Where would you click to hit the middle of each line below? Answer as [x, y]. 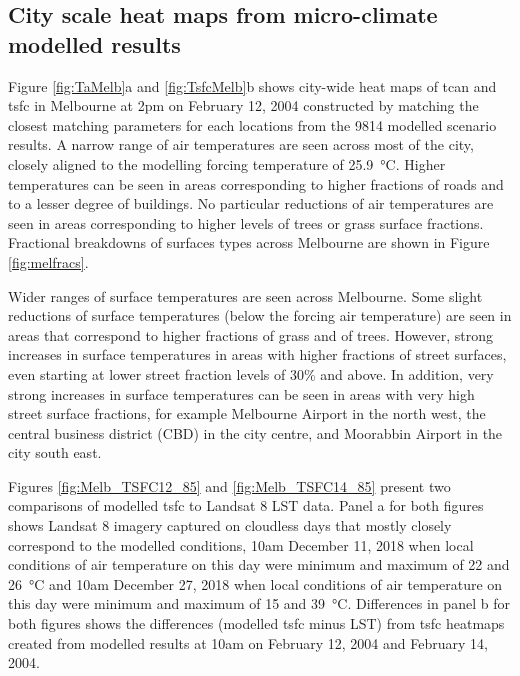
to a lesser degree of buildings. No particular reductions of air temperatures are [251, 203]
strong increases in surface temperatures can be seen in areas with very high [241, 393]
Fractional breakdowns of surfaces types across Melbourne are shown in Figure [249, 242]
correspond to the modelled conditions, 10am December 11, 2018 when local [241, 544]
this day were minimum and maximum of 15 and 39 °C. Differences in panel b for [259, 603]
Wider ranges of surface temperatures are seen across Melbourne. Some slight [245, 295]
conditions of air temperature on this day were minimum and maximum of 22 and [259, 564]
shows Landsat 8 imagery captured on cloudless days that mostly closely [230, 525]
